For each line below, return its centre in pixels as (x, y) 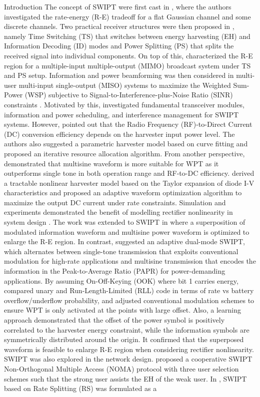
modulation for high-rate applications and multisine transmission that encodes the (130, 261)
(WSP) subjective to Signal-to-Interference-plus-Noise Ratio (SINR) (129, 95)
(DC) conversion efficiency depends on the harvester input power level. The (119, 134)
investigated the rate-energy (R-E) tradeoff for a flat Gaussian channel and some (127, 16)
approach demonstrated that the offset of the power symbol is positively (114, 320)
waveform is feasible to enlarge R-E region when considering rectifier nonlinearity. (129, 349)
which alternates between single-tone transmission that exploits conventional (121, 251)
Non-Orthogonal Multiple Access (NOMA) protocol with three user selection (121, 368)
